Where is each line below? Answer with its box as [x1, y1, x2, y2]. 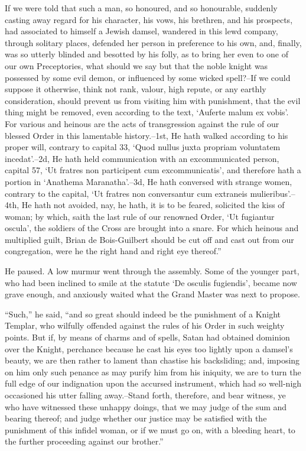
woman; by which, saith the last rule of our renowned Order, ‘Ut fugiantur [5, 210, 275, 222]
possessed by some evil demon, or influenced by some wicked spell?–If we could [5, 71, 291, 83]
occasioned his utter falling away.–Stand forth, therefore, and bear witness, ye [5, 389, 286, 401]
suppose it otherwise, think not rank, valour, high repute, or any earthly [5, 83, 266, 95]
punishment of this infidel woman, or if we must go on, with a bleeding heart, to [5, 423, 295, 436]
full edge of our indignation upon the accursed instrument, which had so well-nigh [5, 377, 302, 390]
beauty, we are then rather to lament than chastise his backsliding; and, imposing [5, 354, 300, 366]
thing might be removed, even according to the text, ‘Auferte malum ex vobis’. [5, 106, 289, 118]
